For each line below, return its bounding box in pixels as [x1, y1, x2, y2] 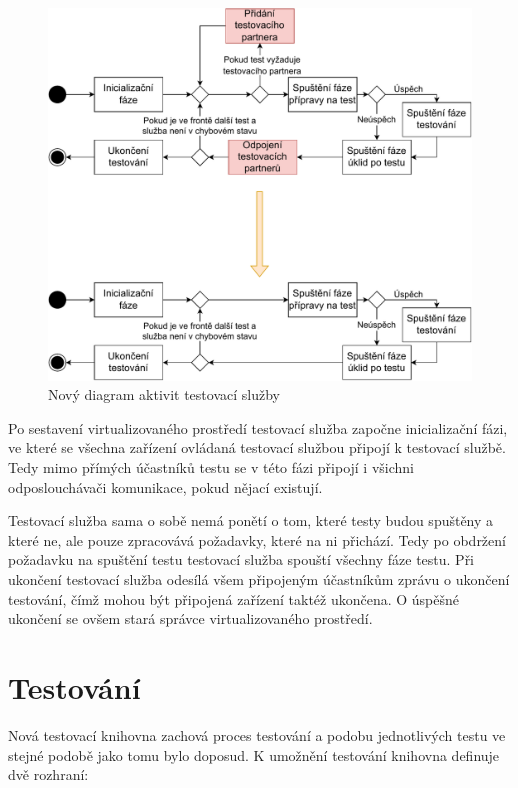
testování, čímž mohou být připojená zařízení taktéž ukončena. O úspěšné [8, 588, 460, 609]
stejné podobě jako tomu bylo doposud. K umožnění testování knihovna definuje [8, 744, 500, 765]
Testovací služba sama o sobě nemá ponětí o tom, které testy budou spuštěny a [8, 510, 494, 531]
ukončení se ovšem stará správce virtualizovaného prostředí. [8, 608, 373, 629]
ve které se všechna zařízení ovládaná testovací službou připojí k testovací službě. [8, 437, 506, 458]
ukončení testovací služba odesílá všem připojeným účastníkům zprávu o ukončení [8, 569, 510, 589]
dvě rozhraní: [8, 764, 89, 785]
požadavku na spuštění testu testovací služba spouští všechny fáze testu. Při [8, 549, 475, 570]
